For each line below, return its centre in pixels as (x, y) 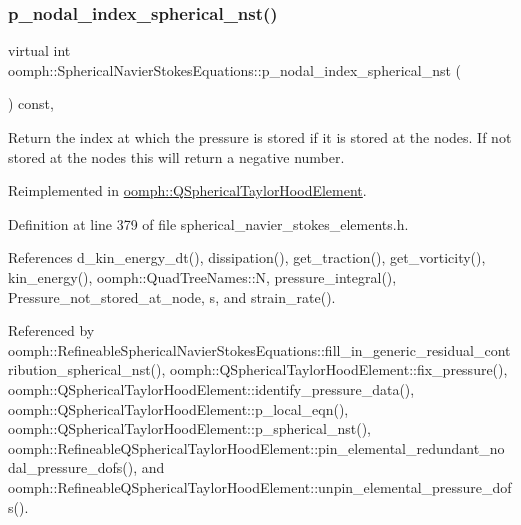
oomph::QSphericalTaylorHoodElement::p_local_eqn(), (178, 408)
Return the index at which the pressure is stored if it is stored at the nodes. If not (260, 137)
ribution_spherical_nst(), (87, 369)
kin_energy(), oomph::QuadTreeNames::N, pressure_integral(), (202, 276)
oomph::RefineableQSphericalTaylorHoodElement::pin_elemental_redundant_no (256, 447)
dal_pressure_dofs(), (73, 467)
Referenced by (51, 330)
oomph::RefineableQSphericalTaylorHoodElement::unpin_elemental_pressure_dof (260, 486)
